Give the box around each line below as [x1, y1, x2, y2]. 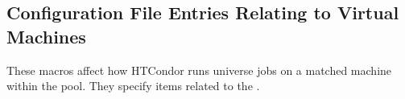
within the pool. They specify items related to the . [6, 77, 260, 94]
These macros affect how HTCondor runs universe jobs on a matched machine [6, 61, 392, 78]
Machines [6, 23, 86, 48]
